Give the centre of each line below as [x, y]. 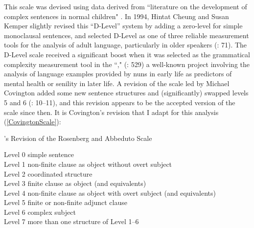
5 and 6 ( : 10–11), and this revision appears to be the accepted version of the [120, 102]
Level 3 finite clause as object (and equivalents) [75, 183]
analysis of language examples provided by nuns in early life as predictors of [118, 74]
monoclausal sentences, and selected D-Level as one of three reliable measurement [127, 35]
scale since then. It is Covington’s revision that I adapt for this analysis [111, 112]
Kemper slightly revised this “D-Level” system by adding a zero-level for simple [123, 26]
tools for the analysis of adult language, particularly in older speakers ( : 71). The [126, 45]
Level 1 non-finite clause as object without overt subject [88, 164]
